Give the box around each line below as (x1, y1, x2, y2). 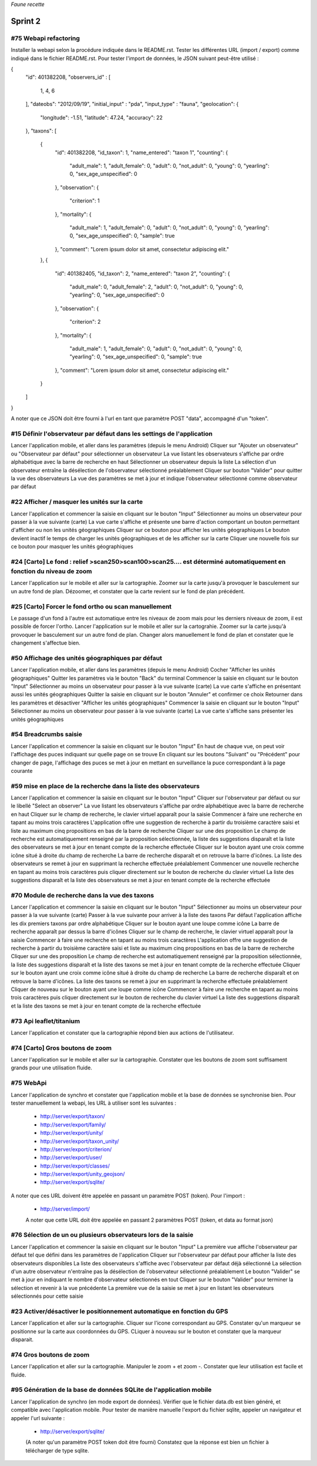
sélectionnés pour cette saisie (11, 1292, 83, 1300)
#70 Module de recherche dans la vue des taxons (11, 891, 154, 899)
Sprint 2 (11, 16, 41, 26)
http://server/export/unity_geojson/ (40, 1171, 125, 1178)
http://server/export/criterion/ (40, 1145, 112, 1153)
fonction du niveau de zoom (11, 567, 92, 576)
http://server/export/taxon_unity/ (40, 1138, 120, 1145)
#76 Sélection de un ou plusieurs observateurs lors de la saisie (11, 1231, 194, 1239)
